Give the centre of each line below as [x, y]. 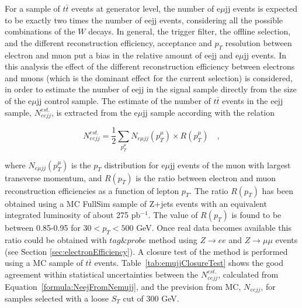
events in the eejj [253, 100]
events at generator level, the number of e [146, 8]
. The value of [173, 215]
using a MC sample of [44, 263]
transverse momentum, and [53, 177]
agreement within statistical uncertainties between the [102, 274]
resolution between [258, 42]
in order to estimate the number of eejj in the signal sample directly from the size [151, 89]
